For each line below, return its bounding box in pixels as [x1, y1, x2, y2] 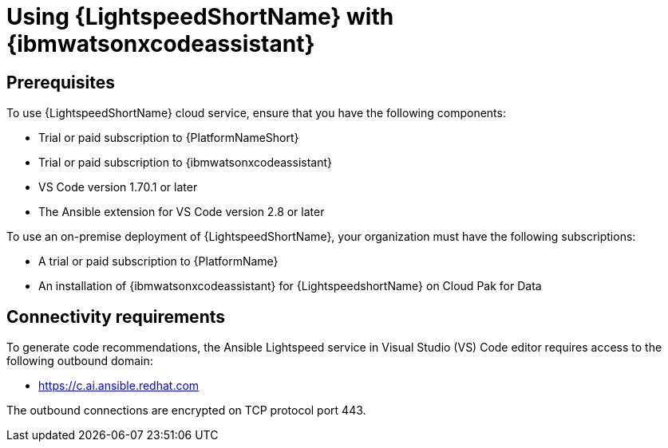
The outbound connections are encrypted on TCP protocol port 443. [6, 403, 366, 418]
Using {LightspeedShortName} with [6, 3, 394, 30]
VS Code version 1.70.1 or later [38, 180, 198, 195]
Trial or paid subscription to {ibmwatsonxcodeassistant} [38, 155, 333, 170]
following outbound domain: [6, 354, 153, 368]
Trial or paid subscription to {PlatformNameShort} [38, 131, 299, 145]
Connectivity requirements [6, 306, 226, 327]
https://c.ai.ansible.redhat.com [38, 379, 200, 393]
